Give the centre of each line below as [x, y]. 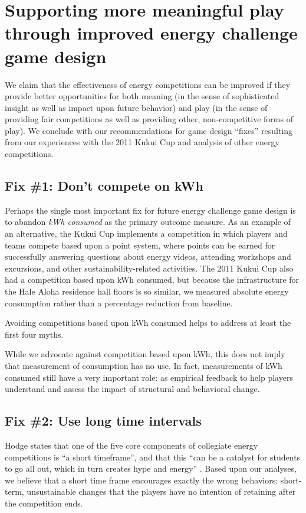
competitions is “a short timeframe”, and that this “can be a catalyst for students [153, 457]
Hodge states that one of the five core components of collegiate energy [131, 445]
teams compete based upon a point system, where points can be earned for [140, 245]
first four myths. [34, 334]
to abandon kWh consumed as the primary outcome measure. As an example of [148, 222]
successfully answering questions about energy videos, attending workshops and [148, 256]
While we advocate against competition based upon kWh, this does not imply [145, 354]
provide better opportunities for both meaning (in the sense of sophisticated [142, 96]
